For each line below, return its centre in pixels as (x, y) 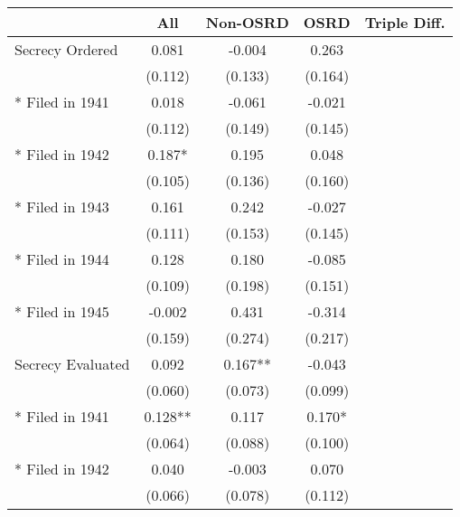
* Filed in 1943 (62, 207)
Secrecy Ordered (66, 49)
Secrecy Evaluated (72, 364)
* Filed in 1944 (62, 259)
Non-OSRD (247, 22)
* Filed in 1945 (62, 311)
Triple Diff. (405, 22)
